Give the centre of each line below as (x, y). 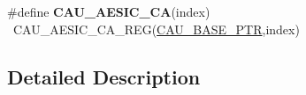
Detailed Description (104, 76)
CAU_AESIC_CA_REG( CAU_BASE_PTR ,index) (156, 29)
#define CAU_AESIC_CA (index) (109, 11)
